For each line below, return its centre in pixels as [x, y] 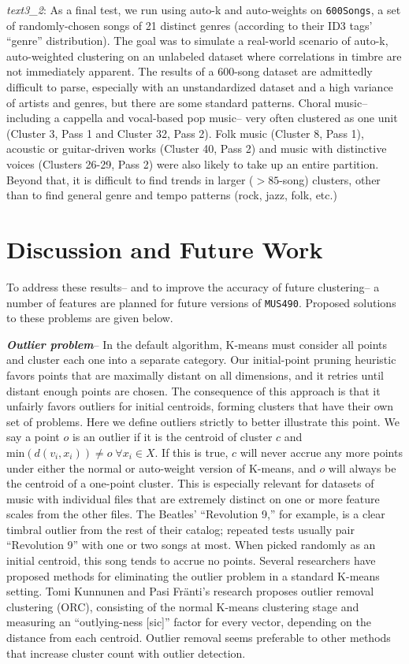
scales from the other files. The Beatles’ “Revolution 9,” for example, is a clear [196, 514]
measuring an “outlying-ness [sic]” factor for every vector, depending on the [189, 622]
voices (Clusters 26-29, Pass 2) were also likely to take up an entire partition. [193, 164]
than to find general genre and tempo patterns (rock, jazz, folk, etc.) [172, 195]
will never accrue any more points [321, 452]
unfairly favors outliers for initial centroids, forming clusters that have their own [200, 406]
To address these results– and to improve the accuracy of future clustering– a [193, 286]
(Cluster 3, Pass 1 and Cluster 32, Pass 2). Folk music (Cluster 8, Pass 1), [185, 133]
